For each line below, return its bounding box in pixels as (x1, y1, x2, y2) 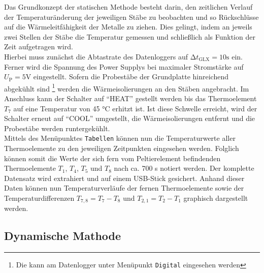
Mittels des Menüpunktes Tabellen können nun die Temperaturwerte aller (4, 133, 236, 143)
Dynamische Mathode (4, 228, 121, 244)
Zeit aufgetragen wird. (4, 41, 73, 52)
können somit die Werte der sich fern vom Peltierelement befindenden (4, 153, 221, 163)
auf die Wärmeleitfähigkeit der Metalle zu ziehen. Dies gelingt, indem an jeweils (4, 21, 252, 32)
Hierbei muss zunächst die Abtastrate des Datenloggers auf (4, 51, 188, 62)
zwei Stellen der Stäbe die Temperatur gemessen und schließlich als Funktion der (4, 31, 255, 42)
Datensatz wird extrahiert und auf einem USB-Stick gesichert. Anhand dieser (4, 172, 245, 183)
